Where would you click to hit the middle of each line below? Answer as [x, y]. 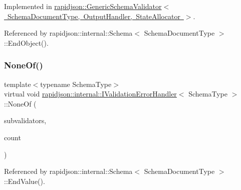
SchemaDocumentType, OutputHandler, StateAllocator [94, 16]
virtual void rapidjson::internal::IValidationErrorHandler [90, 94]
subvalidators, [25, 120]
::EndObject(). [26, 42]
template [18, 84]
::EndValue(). [25, 181]
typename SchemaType [76, 84]
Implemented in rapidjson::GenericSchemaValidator [83, 6]
